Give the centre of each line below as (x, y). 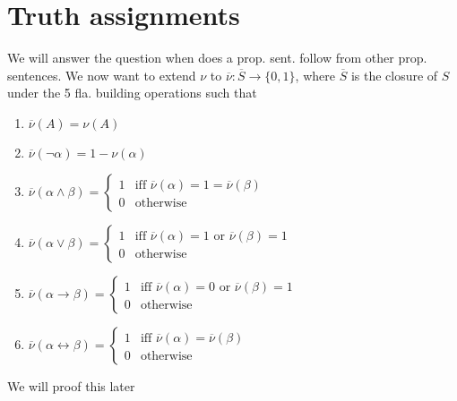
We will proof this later (71, 385)
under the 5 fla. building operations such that (132, 93)
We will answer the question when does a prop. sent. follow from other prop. (217, 58)
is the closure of (394, 75)
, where (315, 75)
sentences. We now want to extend (102, 75)
